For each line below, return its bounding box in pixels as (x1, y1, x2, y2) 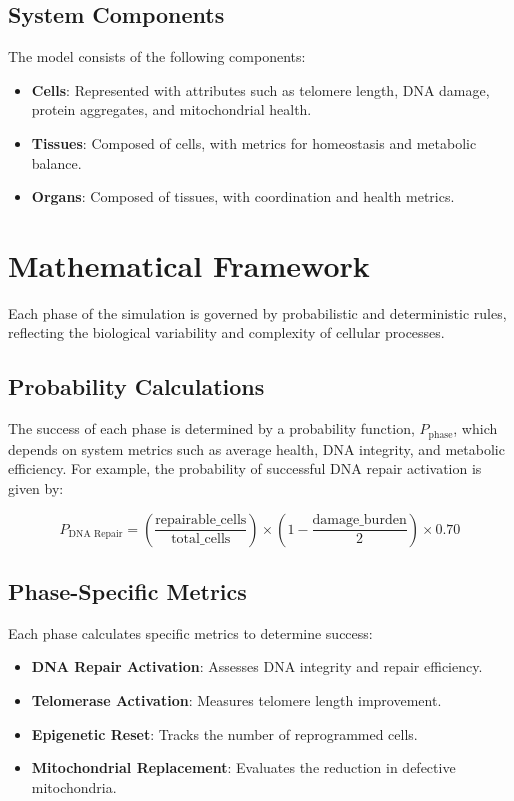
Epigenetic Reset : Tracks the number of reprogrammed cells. (31, 723, 418, 744)
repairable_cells (155, 513, 247, 528)
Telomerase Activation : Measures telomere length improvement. (31, 689, 442, 710)
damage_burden (312, 513, 407, 528)
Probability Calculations (8, 371, 265, 402)
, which (453, 418, 498, 439)
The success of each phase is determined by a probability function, (8, 418, 415, 439)
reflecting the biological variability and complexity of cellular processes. (8, 322, 445, 343)
